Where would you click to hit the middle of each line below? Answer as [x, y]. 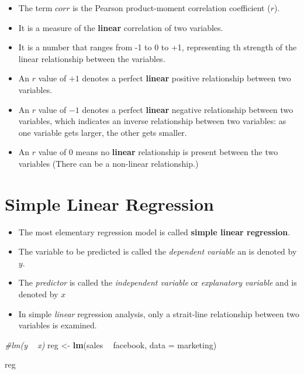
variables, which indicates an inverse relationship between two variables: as [152, 121]
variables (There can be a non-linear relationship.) [108, 163]
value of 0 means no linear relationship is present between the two [158, 152]
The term [35, 8]
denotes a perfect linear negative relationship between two [188, 109]
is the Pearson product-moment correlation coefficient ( [172, 8]
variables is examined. [58, 325]
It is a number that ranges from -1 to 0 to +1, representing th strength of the [158, 47]
